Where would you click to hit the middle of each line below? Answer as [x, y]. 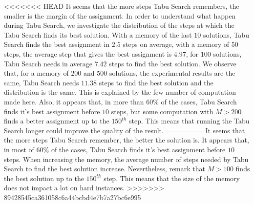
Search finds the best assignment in [57, 44]
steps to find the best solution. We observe [173, 63]
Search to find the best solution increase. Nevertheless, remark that [105, 169]
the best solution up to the [44, 178]
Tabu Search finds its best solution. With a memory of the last [98, 34]
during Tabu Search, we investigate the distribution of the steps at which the [119, 25]
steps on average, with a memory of [176, 44]
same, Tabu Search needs [42, 82]
